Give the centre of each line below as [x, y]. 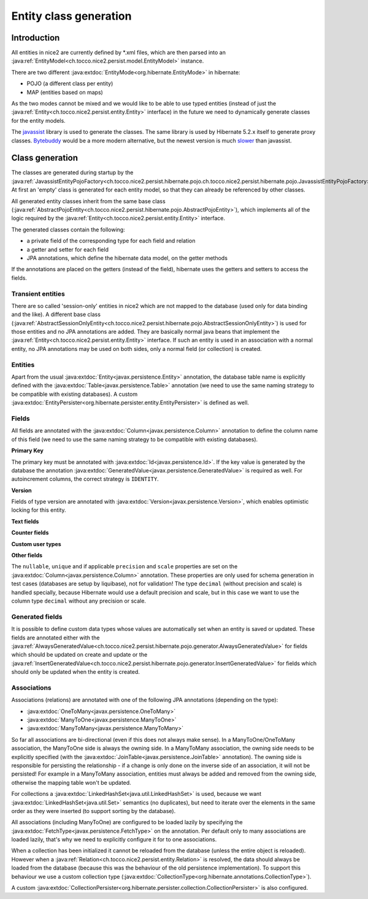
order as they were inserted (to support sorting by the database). [94, 811]
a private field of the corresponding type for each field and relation [111, 241]
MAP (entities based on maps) [65, 92]
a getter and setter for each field [67, 249]
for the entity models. [38, 120]
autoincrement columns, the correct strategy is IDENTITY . [85, 479]
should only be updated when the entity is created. [76, 672]
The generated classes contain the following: [68, 230]
